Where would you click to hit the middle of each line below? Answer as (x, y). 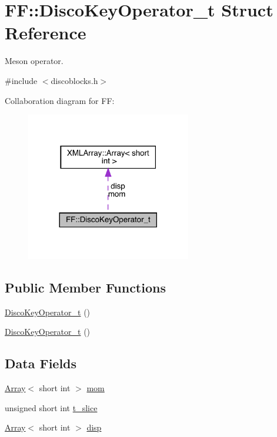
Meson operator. (34, 61)
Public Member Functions (85, 287)
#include (21, 80)
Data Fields (41, 363)
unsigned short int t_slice (51, 407)
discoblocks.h (74, 80)
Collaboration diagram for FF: (60, 100)
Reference (46, 33)
